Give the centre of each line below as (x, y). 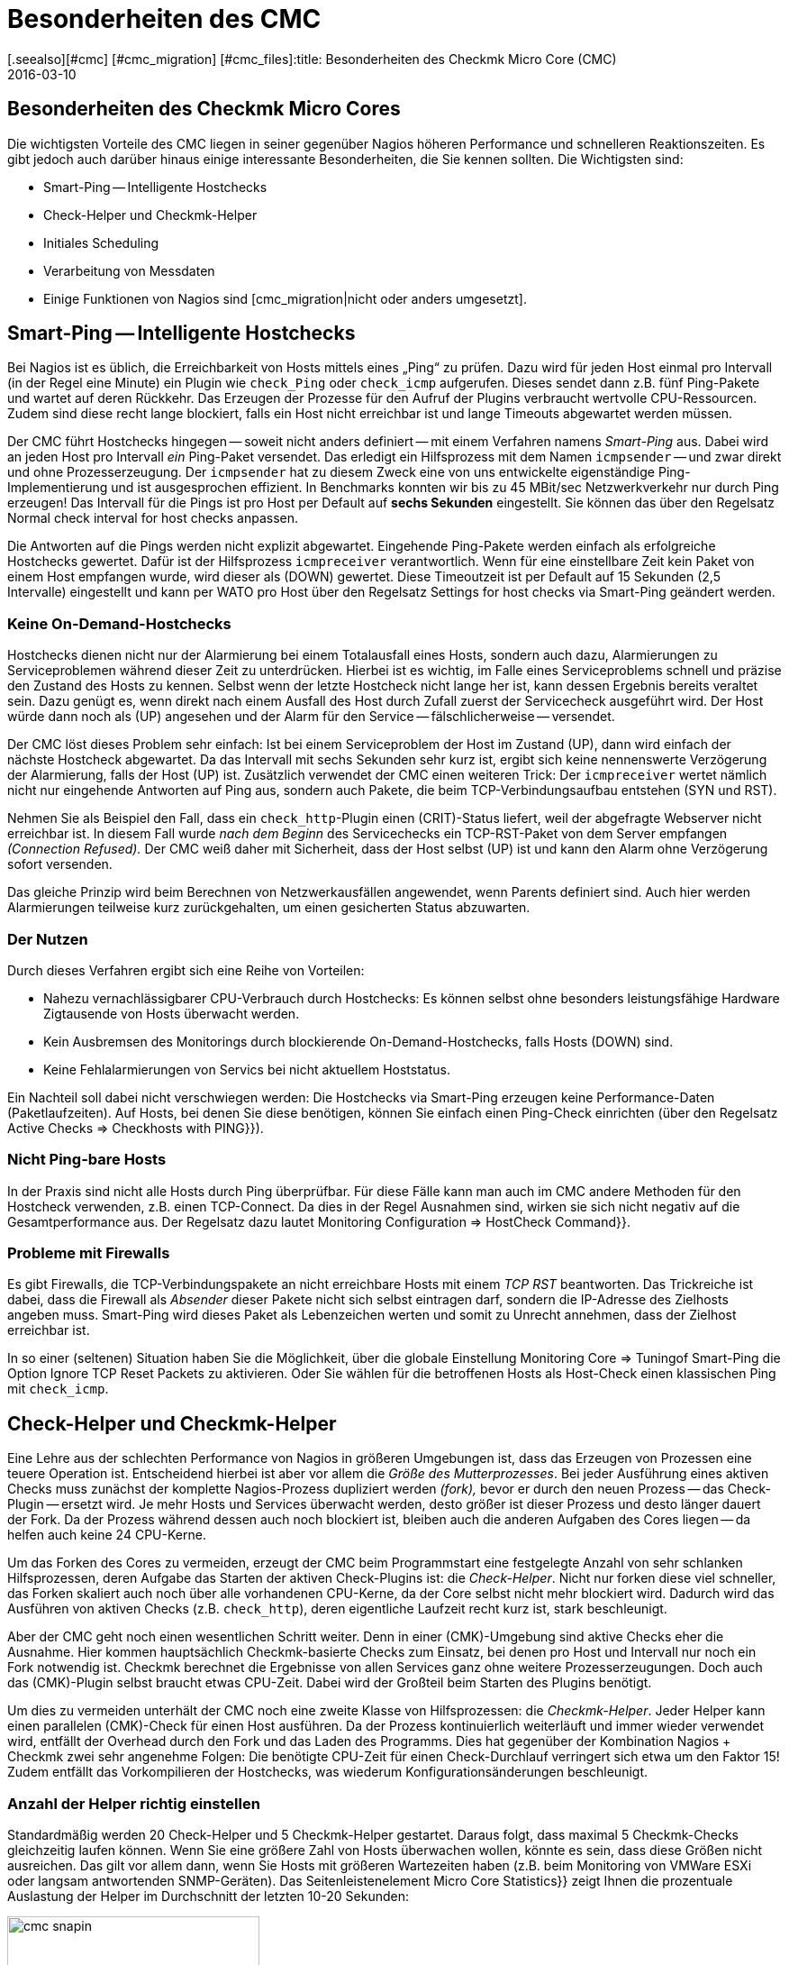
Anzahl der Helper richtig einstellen (134, 1803)
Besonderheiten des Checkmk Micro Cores (204, 109)
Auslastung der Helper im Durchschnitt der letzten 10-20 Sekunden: (209, 1896)
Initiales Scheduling (101, 242)
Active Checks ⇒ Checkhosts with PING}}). (136, 1128)
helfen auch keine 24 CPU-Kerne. (107, 1535)
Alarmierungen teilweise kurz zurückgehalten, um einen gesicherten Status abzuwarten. (269, 908)
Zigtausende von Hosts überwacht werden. (172, 1013)
